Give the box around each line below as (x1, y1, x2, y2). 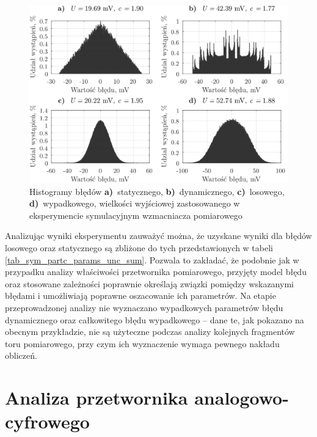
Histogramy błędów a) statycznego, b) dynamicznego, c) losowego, (29, 185, 285, 197)
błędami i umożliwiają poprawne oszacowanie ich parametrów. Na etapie (5, 289, 276, 302)
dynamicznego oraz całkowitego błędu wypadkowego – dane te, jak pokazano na (5, 313, 304, 326)
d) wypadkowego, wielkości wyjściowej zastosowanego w (29, 197, 240, 210)
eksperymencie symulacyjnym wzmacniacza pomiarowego (29, 208, 242, 221)
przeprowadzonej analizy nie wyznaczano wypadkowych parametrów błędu (5, 301, 283, 314)
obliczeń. (5, 349, 37, 362)
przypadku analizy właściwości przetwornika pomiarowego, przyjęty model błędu (5, 265, 307, 278)
